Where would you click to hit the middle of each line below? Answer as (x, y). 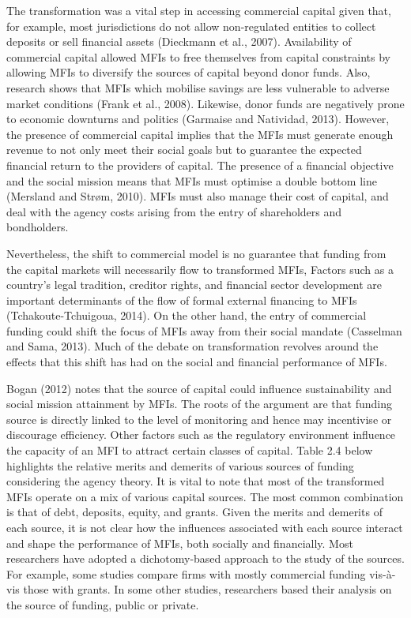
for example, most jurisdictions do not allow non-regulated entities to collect (191, 26)
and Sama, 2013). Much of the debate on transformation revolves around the (192, 346)
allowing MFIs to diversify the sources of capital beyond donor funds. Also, (189, 72)
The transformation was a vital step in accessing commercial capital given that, (199, 10)
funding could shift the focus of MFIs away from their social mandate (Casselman (204, 330)
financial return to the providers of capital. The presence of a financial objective (200, 165)
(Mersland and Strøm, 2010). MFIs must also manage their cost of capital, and (198, 196)
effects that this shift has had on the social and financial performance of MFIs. (197, 362)
